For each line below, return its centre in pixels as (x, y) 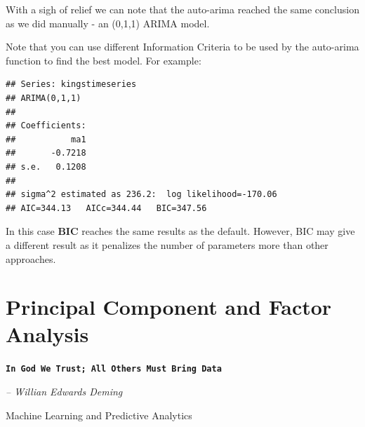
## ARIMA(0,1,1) (44, 98)
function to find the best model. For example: (104, 60)
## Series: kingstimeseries (71, 84)
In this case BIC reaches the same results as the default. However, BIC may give (180, 231)
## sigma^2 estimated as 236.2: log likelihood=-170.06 (141, 195)
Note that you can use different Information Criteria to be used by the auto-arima (182, 47)
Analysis (47, 334)
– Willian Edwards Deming (64, 392)
